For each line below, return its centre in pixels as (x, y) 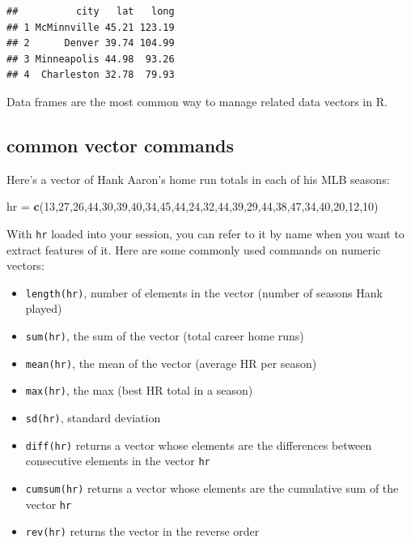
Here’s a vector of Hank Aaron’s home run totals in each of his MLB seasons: (198, 179)
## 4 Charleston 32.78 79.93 (91, 75)
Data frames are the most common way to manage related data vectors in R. (197, 101)
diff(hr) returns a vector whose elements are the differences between (199, 445)
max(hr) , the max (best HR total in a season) (139, 390)
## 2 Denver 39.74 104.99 (91, 43)
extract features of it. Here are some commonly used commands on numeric (194, 249)
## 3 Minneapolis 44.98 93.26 (91, 59)
